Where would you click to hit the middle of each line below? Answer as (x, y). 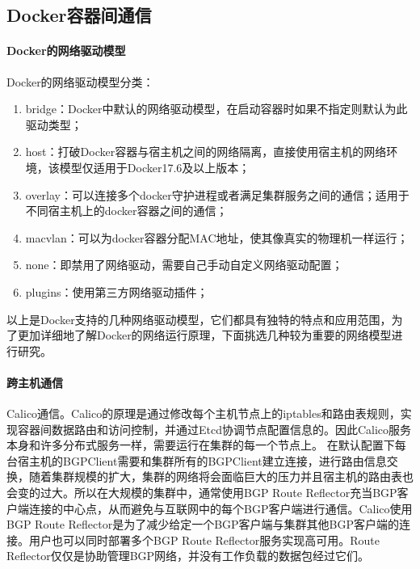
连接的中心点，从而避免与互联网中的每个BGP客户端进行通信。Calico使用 (220, 508)
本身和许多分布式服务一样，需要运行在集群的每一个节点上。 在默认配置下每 (206, 445)
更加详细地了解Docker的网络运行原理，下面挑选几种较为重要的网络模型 (204, 335)
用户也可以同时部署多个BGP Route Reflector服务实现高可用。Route (204, 539)
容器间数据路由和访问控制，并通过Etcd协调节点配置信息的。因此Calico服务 (214, 429)
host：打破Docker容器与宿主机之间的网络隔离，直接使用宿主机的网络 (206, 152)
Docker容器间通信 (79, 15)
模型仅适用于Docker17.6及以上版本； (155, 167)
